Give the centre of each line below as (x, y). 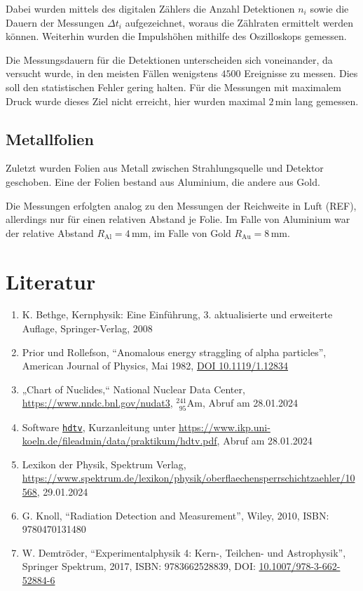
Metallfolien (50, 138)
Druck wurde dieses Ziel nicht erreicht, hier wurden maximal (136, 101)
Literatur (51, 281)
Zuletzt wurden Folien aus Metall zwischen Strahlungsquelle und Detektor (165, 168)
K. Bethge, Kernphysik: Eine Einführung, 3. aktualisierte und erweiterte (177, 314)
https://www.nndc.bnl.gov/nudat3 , (97, 403)
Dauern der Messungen (55, 22)
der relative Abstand (50, 232)
